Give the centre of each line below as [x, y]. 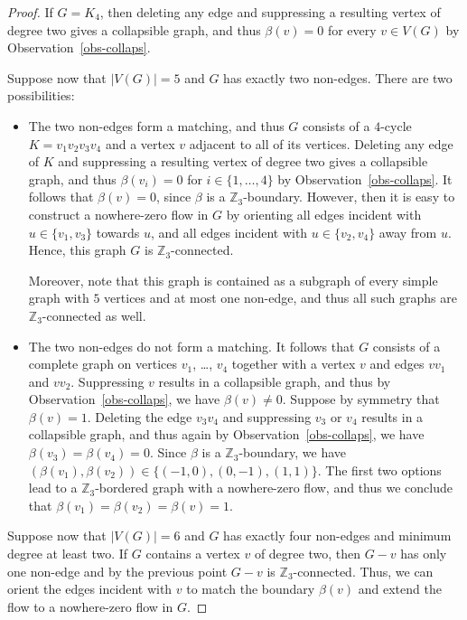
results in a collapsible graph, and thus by [275, 381]
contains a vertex [193, 554]
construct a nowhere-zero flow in [118, 214]
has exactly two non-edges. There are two [338, 77]
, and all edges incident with [229, 232]
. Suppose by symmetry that [361, 399]
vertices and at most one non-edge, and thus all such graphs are [281, 298]
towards [118, 232]
